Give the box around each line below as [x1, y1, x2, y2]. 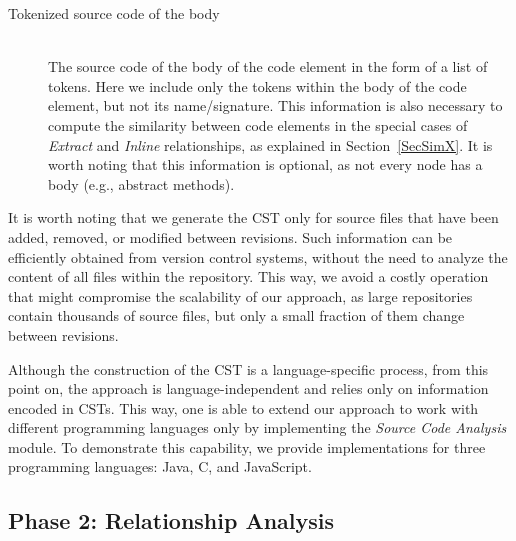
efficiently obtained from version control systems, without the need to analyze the [8, 246, 508, 267]
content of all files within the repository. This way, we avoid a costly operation [8, 266, 489, 287]
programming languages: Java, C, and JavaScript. [8, 456, 312, 477]
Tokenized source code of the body [8, 3, 220, 23]
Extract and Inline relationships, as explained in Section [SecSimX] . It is [48, 134, 493, 155]
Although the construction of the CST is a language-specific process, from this [8, 358, 489, 379]
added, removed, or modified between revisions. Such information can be [8, 226, 453, 247]
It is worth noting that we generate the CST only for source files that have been [8, 207, 499, 228]
